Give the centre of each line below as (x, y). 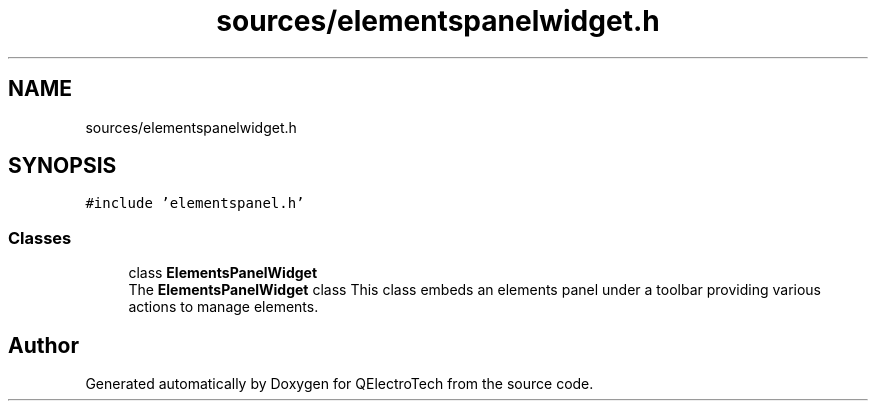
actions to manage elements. (223, 307)
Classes (40, 237)
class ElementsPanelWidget (223, 273)
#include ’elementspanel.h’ (195, 203)
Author (43, 345)
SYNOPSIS (62, 166)
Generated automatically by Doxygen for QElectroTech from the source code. (339, 384)
